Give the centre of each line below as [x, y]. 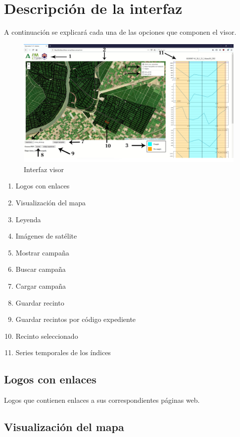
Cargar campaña [41, 285]
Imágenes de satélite [46, 236]
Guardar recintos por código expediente [76, 319]
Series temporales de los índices [63, 352]
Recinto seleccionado [47, 336]
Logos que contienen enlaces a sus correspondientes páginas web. [102, 400]
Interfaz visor [44, 169]
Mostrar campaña [42, 252]
